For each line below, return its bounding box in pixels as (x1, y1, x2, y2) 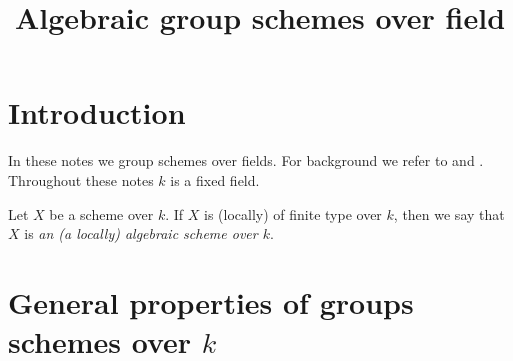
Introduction (8, 92, 186, 133)
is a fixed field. (170, 169, 260, 190)
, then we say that (393, 203, 505, 224)
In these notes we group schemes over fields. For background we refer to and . (8, 150, 484, 171)
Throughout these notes (8, 169, 154, 190)
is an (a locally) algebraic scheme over (24, 223, 258, 244)
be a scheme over (49, 203, 154, 224)
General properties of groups (8, 281, 414, 322)
